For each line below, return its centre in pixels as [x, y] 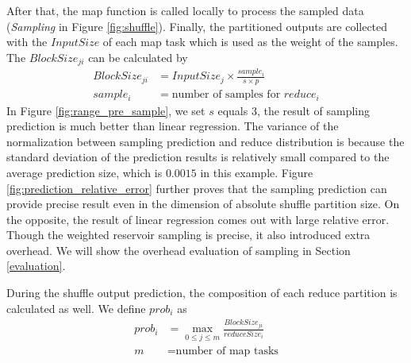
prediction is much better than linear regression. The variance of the [173, 126]
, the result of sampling [313, 110]
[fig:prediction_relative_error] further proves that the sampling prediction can [197, 188]
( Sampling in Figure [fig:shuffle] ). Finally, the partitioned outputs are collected [197, 26]
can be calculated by [138, 57]
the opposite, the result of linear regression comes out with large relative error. [198, 219]
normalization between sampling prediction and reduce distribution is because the [205, 141]
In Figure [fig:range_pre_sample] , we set [106, 110]
